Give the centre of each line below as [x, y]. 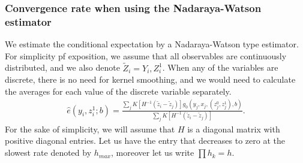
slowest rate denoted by [48, 153]
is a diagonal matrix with [234, 129]
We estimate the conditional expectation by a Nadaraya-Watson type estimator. [152, 44]
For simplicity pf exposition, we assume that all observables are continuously [146, 55]
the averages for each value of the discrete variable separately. [118, 91]
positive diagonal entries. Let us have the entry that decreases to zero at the [145, 141]
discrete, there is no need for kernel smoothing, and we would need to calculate [150, 79]
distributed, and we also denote [62, 67]
